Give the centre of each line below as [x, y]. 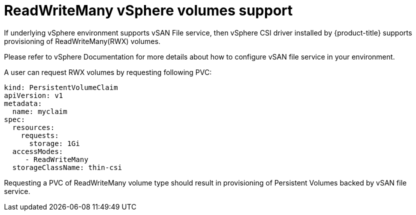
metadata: [23, 103]
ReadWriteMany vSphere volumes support [148, 10]
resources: [33, 127]
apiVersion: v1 [34, 95]
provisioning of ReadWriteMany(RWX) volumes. [82, 41]
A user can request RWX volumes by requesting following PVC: [108, 72]
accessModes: [38, 151]
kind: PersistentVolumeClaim [61, 87]
